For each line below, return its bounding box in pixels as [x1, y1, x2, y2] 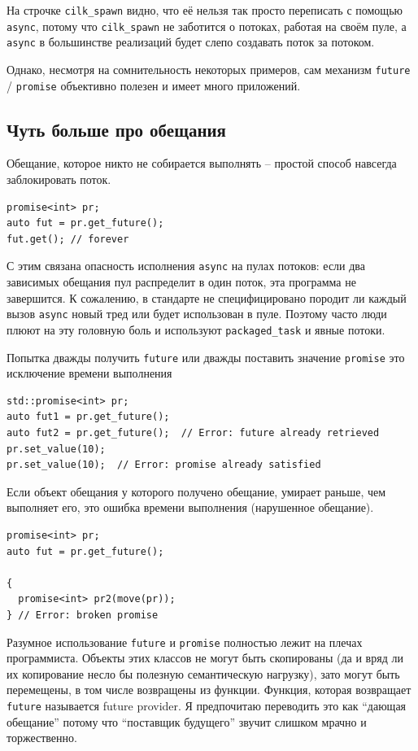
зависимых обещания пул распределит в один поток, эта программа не [7, 273, 356, 290]
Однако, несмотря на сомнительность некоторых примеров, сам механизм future [7, 60, 411, 77]
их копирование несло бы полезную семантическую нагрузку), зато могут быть [7, 665, 400, 682]
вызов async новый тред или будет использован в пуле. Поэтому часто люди [7, 305, 387, 322]
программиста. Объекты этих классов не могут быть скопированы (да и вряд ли [7, 649, 403, 666]
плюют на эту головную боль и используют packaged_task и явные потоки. [7, 321, 385, 338]
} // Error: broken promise [7, 609, 159, 621]
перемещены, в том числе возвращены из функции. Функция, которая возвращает [7, 681, 411, 698]
